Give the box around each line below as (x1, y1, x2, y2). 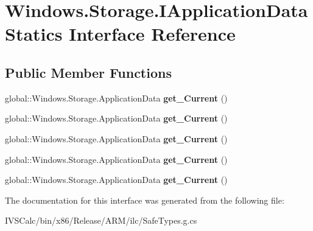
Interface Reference (69, 21, 236, 46)
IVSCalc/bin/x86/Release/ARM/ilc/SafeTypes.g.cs (5, 214, 197, 227)
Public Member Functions (5, 63, 172, 81)
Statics (5, 21, 63, 46)
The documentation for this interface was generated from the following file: (5, 193, 284, 206)
